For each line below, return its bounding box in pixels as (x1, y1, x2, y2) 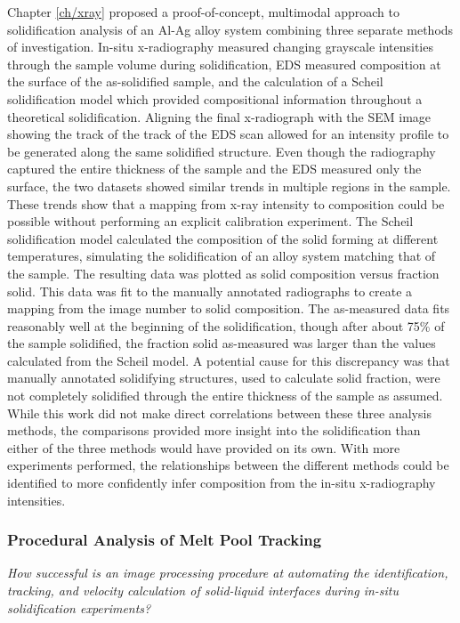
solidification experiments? (7, 598, 151, 617)
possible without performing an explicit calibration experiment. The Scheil (7, 212, 414, 231)
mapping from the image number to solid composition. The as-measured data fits (7, 299, 450, 318)
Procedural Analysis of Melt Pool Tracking (7, 529, 322, 551)
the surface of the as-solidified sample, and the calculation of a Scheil (7, 72, 383, 91)
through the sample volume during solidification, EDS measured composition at (7, 54, 441, 73)
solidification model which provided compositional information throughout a (7, 89, 423, 108)
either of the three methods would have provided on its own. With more (7, 438, 400, 457)
